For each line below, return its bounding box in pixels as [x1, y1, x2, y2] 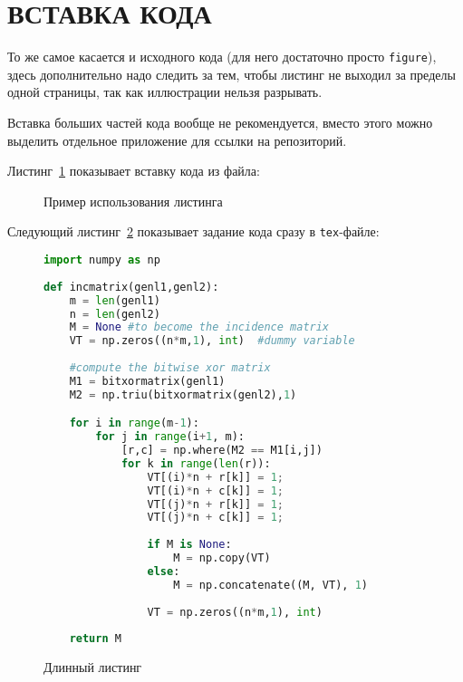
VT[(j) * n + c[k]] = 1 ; [147, 511, 284, 524]
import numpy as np [43, 254, 160, 266]
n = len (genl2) [69, 307, 160, 321]
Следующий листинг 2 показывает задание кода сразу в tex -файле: [7, 222, 380, 241]
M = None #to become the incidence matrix [69, 321, 330, 334]
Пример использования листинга [43, 191, 223, 210]
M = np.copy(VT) [173, 552, 271, 565]
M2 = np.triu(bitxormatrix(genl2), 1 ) [69, 388, 297, 401]
